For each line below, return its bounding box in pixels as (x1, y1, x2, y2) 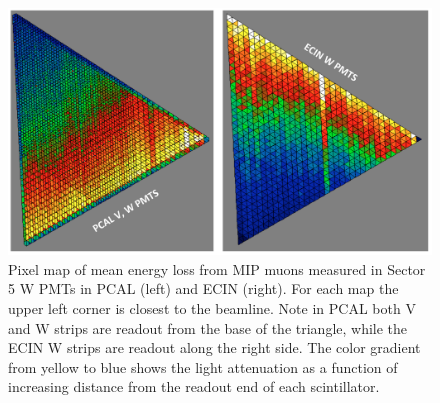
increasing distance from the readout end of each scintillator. (8, 376, 380, 397)
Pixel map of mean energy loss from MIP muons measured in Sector (8, 258, 426, 279)
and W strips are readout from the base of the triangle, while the (8, 317, 408, 338)
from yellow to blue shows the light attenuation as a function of (8, 356, 398, 377)
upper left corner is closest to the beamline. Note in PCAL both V (8, 297, 416, 318)
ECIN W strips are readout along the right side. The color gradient (8, 337, 421, 358)
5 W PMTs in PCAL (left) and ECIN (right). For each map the (8, 278, 399, 299)
